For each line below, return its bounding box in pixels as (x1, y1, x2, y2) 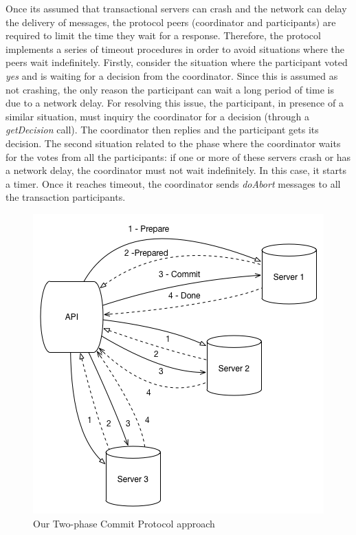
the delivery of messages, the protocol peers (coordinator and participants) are (5, 14, 336, 29)
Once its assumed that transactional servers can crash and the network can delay (5, 1, 347, 15)
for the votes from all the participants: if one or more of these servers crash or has (5, 149, 351, 164)
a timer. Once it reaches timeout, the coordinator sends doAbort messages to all (5, 176, 341, 190)
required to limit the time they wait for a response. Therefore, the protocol (5, 28, 321, 43)
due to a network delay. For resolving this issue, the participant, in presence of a (5, 96, 344, 110)
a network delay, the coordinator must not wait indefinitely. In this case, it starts (5, 163, 346, 177)
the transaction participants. (5, 190, 126, 204)
